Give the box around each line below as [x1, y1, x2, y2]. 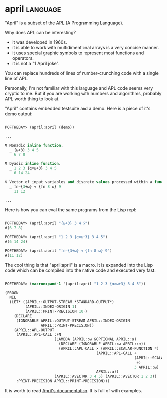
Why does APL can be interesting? [5, 29, 76, 35]
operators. [12, 55, 34, 61]
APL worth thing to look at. [5, 96, 60, 102]
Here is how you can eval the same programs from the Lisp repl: [5, 207, 137, 213]
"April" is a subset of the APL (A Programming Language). [5, 20, 124, 26]
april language [5, 3, 61, 15]
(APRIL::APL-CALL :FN [16, 332, 61, 337]
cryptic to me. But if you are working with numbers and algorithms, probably [5, 90, 162, 96]
